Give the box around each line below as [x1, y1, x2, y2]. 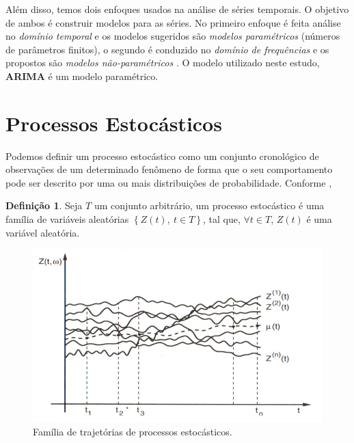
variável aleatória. [5, 225, 80, 239]
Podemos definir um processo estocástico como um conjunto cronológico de [5, 148, 319, 163]
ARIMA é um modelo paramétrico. [5, 68, 159, 83]
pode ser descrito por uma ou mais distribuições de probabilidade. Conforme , [5, 175, 332, 189]
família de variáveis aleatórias [5, 212, 129, 226]
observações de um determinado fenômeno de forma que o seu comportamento [5, 162, 333, 176]
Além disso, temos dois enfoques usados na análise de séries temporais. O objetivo [5, 2, 349, 16]
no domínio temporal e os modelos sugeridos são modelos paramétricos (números [5, 29, 340, 43]
